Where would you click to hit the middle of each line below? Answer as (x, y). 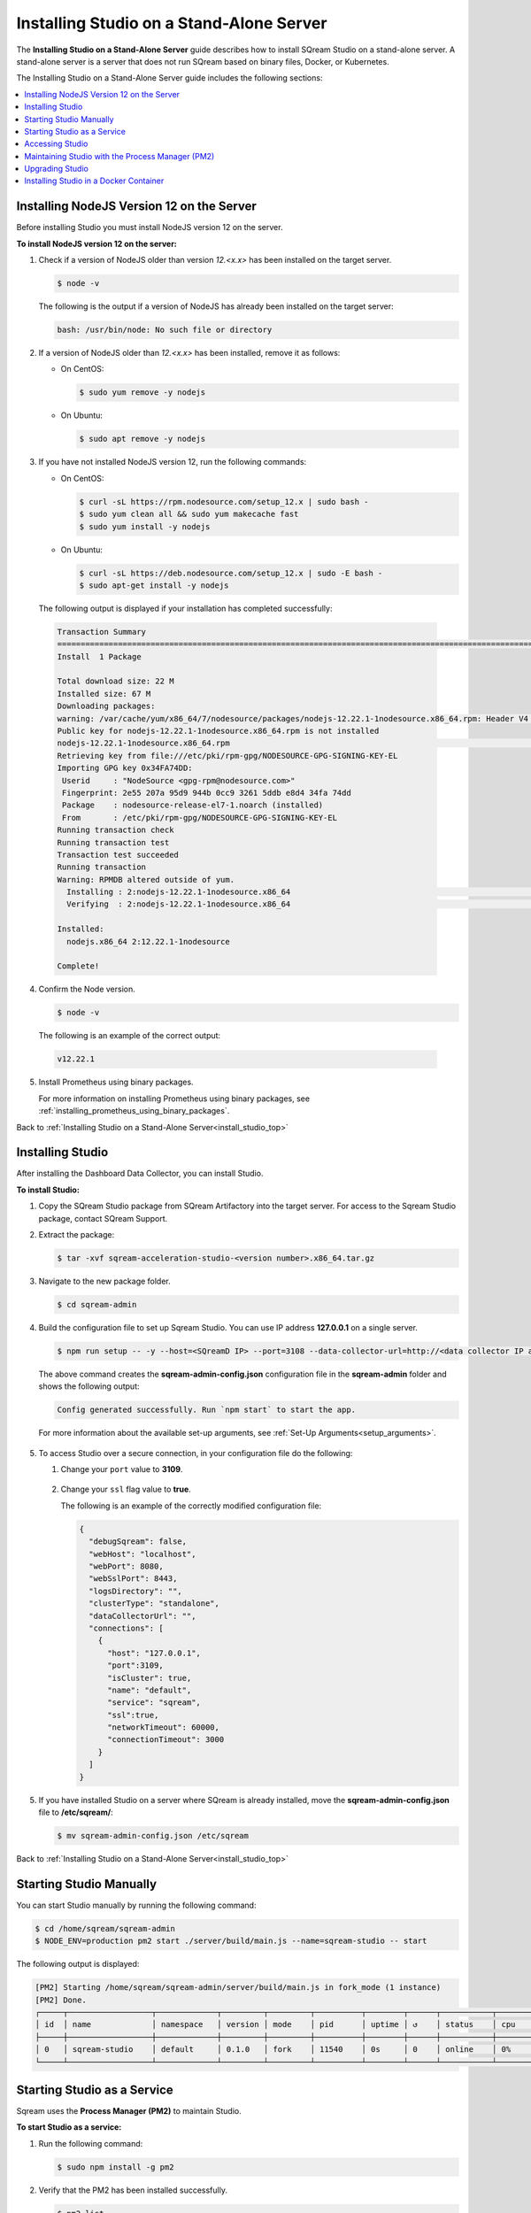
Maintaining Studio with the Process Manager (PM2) (119, 156)
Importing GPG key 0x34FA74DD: (125, 768)
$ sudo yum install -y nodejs (145, 526)
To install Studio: (48, 1190)
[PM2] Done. (61, 2000)
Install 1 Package (99, 656)
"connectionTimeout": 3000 (166, 1740)
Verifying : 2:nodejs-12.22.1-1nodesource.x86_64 (179, 904)
